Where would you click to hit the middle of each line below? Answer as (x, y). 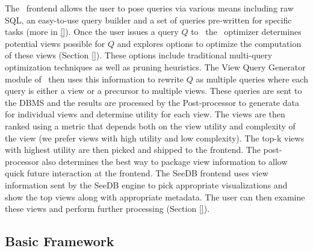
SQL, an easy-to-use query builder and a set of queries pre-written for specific (148, 20)
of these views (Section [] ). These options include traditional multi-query (139, 55)
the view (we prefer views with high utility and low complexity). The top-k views (155, 138)
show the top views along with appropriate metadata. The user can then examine (155, 197)
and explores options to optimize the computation (209, 43)
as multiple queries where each (252, 79)
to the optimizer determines (246, 32)
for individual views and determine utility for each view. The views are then (145, 114)
